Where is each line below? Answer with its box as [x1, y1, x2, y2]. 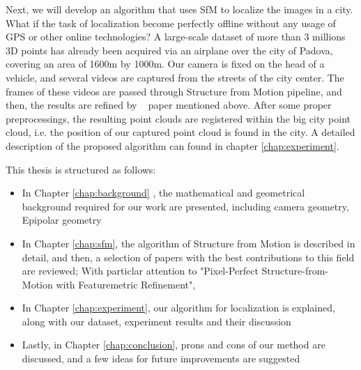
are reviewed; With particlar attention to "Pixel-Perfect [22, 263, 259, 278]
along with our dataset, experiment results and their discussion [22, 314, 291, 328]
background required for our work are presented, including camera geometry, [22, 199, 349, 213]
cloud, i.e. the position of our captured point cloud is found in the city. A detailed [6, 125, 355, 139]
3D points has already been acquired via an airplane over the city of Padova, [6, 43, 333, 57]
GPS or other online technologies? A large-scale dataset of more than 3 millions [6, 29, 346, 44]
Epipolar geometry [22, 213, 102, 227]
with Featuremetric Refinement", [56, 277, 196, 291]
